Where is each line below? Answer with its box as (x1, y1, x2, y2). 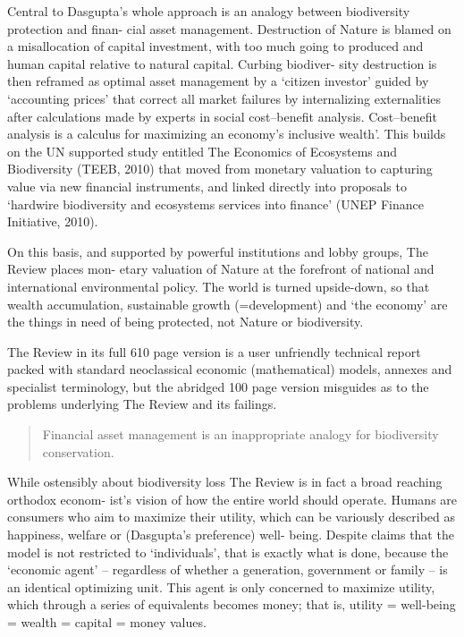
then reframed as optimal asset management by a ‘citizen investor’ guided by (7, 72, 429, 90)
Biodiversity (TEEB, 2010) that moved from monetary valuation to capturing (7, 159, 433, 178)
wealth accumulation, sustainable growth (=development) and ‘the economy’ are (7, 294, 448, 313)
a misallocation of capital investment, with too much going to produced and (7, 37, 424, 55)
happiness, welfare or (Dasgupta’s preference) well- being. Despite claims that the (7, 525, 454, 544)
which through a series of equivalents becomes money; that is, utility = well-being (7, 595, 456, 614)
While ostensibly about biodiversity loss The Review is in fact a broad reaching (7, 472, 443, 491)
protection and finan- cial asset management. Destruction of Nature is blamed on (7, 19, 451, 38)
